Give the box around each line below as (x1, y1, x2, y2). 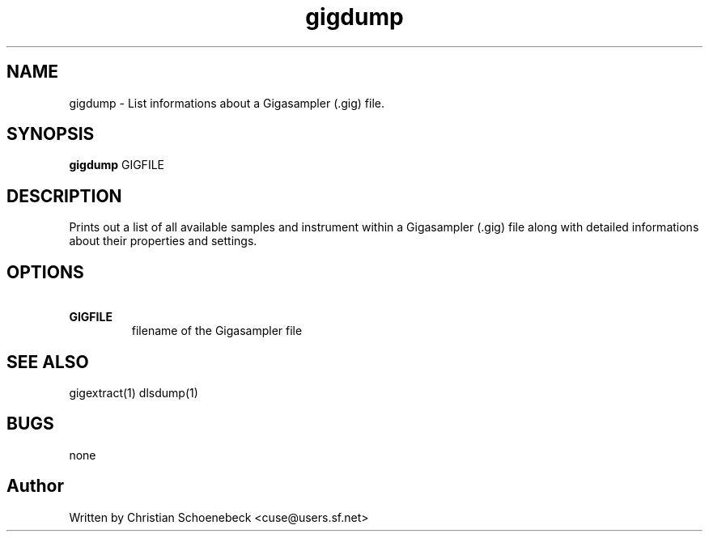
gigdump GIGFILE (69, 158, 164, 172)
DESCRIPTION (6, 185, 122, 206)
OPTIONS (6, 261, 84, 282)
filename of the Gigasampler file (131, 324, 303, 338)
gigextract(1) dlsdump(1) (69, 385, 198, 400)
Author (6, 476, 64, 497)
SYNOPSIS (6, 124, 95, 145)
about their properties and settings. (69, 234, 257, 248)
